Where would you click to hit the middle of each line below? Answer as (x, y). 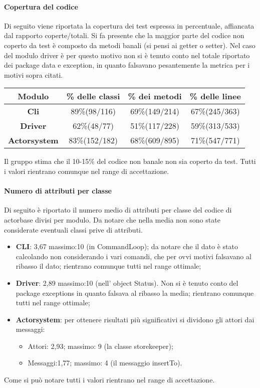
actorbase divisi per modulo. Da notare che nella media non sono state (112, 219)
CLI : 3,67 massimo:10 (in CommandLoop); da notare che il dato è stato (127, 246)
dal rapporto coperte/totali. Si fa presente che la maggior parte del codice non (124, 35)
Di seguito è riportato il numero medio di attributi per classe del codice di (118, 210)
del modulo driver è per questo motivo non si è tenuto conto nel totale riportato (127, 55)
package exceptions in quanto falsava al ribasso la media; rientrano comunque (135, 293)
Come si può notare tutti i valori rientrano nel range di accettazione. (109, 380)
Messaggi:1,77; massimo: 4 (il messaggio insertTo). (105, 363)
